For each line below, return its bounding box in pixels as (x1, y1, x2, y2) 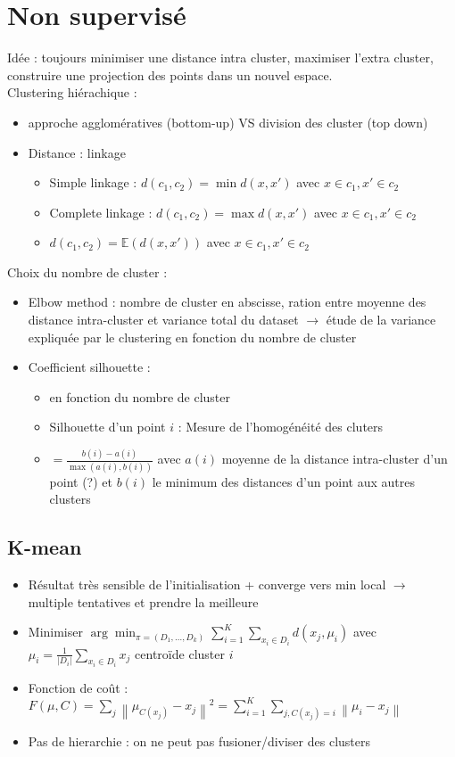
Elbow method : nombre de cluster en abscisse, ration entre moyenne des (28, 292, 426, 311)
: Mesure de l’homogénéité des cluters (178, 417, 384, 436)
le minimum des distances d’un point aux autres (152, 472, 415, 490)
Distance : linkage (28, 143, 126, 161)
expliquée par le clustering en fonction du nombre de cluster (28, 327, 357, 346)
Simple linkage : (49, 173, 137, 192)
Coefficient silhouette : (28, 358, 151, 376)
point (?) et (49, 472, 112, 490)
